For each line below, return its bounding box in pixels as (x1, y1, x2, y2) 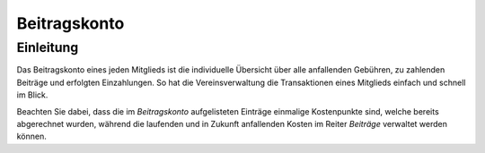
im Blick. (16, 89, 48, 100)
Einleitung (16, 39, 79, 55)
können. (16, 131, 47, 142)
